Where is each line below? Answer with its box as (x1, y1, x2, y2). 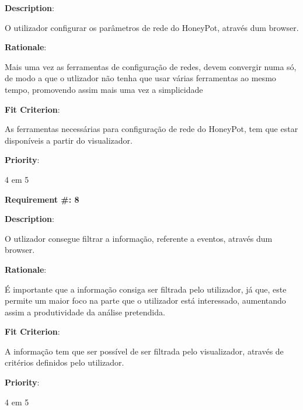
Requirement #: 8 (5, 193, 79, 205)
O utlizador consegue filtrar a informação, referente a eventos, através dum (5, 232, 273, 244)
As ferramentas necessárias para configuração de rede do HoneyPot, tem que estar (5, 123, 298, 135)
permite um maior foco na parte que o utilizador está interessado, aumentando (5, 294, 286, 307)
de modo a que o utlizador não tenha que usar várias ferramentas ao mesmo (5, 72, 276, 84)
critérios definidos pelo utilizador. (5, 356, 124, 369)
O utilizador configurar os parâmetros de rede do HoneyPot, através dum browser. (5, 21, 299, 33)
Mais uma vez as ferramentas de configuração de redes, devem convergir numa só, (5, 60, 297, 72)
